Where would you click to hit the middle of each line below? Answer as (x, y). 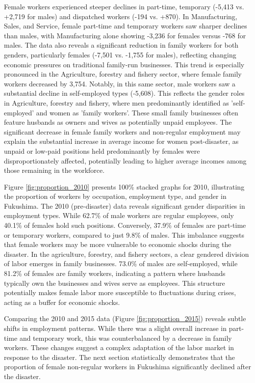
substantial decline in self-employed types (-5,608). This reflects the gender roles (124, 93)
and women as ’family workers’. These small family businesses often (137, 112)
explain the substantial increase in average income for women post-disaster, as (121, 141)
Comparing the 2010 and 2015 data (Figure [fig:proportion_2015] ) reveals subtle (125, 318)
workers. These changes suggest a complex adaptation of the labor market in (119, 347)
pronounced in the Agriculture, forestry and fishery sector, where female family (123, 74)
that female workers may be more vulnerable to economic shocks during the (118, 244)
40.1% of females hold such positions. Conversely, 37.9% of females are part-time (125, 225)
